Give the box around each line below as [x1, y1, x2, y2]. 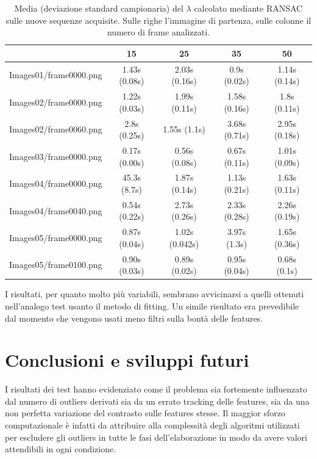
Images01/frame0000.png [9, 68, 102, 81]
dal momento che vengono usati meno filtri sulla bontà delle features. [5, 311, 263, 324]
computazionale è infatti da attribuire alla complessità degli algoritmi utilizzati [5, 419, 300, 432]
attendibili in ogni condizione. [5, 443, 116, 455]
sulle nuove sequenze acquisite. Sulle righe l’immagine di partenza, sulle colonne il [5, 13, 312, 26]
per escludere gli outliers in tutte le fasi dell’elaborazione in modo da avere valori [5, 430, 307, 443]
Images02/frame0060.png [9, 123, 102, 136]
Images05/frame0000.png [9, 231, 102, 244]
